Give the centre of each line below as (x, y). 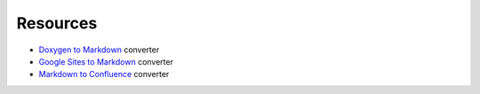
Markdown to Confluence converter (104, 74)
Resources (57, 23)
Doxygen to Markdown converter (99, 50)
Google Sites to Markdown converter (106, 61)
